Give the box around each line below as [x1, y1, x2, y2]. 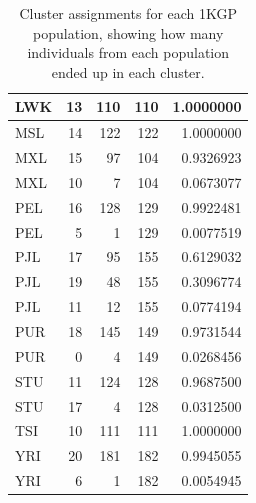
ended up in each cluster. [51, 61, 205, 82]
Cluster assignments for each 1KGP [19, 3, 238, 23]
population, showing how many [33, 22, 224, 43]
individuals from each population [27, 42, 230, 63]
